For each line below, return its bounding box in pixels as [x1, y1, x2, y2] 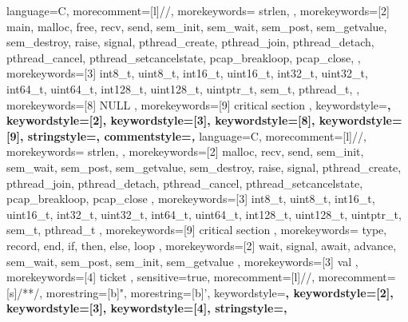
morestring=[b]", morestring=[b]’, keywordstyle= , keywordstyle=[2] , [46, 284, 394, 300]
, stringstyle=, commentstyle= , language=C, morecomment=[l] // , [19, 127, 366, 144]
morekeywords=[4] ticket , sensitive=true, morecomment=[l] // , [6, 268, 315, 285]
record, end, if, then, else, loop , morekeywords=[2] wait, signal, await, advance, [6, 237, 397, 253]
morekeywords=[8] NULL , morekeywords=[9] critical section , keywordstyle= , [6, 96, 391, 113]
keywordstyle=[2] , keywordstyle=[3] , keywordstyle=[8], [6, 112, 315, 129]
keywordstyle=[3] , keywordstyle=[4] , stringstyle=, [6, 300, 287, 316]
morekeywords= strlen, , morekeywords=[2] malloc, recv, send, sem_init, [6, 143, 364, 160]
